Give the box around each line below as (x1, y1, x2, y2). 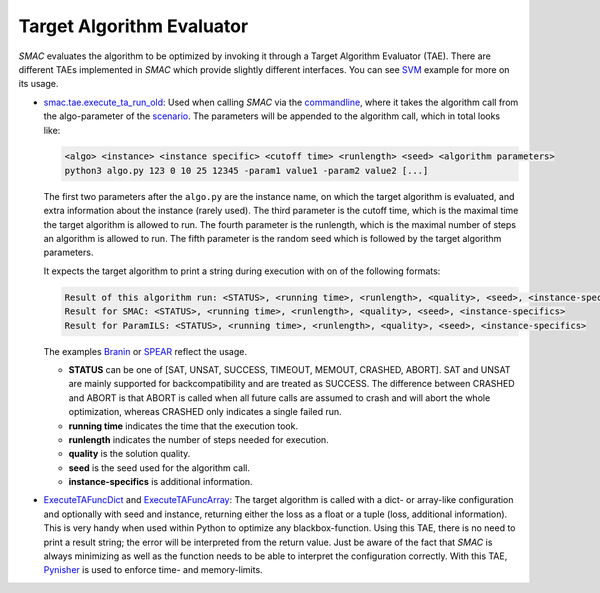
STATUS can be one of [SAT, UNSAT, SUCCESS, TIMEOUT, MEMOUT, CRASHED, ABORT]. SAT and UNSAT (68, 363, 511, 375)
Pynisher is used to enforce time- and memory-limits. (43, 564, 264, 576)
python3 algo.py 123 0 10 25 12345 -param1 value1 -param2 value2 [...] (64, 165, 429, 176)
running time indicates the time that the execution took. (68, 420, 299, 432)
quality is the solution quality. (68, 448, 191, 460)
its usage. (18, 78, 59, 90)
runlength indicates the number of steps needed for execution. (68, 433, 329, 445)
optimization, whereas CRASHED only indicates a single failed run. (68, 406, 342, 418)
